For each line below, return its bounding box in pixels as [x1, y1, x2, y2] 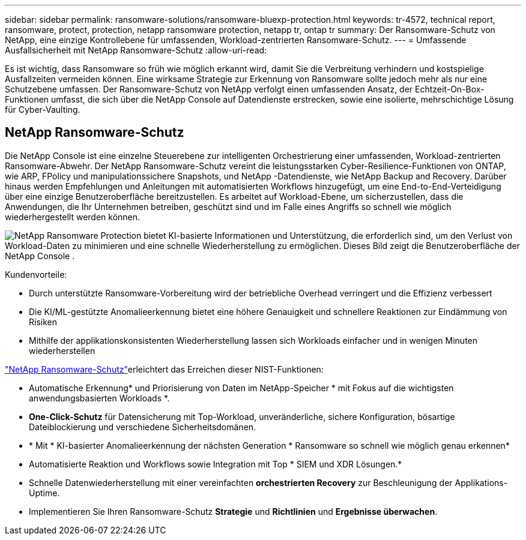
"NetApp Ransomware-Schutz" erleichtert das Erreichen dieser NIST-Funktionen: [5, 364, 324, 374]
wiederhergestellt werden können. [5, 211, 141, 222]
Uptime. [29, 487, 60, 498]
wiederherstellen [29, 345, 95, 356]
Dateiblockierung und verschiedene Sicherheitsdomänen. [29, 421, 256, 432]
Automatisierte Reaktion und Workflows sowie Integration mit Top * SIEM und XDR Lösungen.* [29, 458, 402, 469]
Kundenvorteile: [5, 269, 67, 280]
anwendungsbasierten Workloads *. [29, 392, 170, 403]
